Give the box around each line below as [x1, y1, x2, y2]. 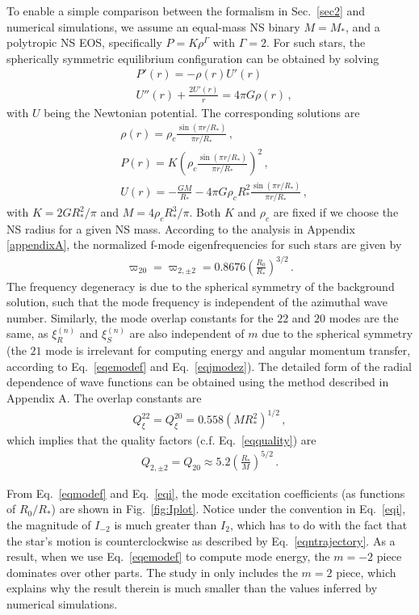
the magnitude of [6, 516, 91, 533]
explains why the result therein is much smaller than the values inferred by [6, 579, 378, 596]
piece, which [336, 563, 396, 580]
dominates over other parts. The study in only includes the [6, 563, 298, 580]
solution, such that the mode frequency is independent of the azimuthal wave [6, 293, 388, 310]
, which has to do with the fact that [229, 516, 408, 533]
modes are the [329, 309, 399, 326]
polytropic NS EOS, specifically [6, 34, 162, 51]
